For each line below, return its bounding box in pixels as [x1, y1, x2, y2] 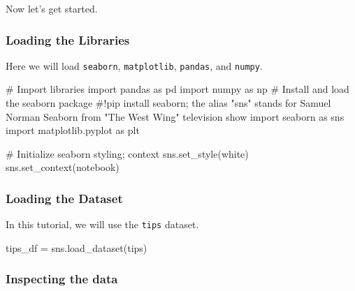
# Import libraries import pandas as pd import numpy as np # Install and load [6, 82, 349, 96]
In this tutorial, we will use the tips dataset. [6, 217, 199, 232]
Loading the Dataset [6, 189, 123, 207]
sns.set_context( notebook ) [6, 160, 119, 174]
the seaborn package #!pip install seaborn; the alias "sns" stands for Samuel [6, 96, 331, 110]
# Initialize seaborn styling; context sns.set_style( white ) [6, 146, 249, 161]
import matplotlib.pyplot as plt [6, 123, 140, 137]
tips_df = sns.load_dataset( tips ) [6, 240, 147, 255]
